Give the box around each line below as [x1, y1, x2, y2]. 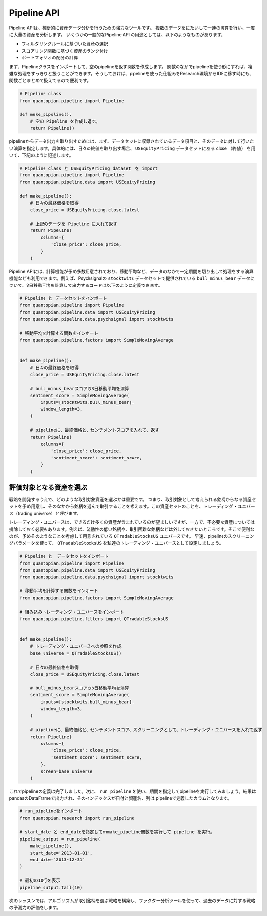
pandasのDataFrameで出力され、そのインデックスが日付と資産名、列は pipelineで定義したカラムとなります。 [9, 795, 232, 801]
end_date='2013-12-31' [30, 857, 85, 862]
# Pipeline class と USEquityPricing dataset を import [19, 165, 158, 171]
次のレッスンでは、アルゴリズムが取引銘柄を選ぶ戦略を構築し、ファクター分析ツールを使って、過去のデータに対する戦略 [9, 897, 256, 903]
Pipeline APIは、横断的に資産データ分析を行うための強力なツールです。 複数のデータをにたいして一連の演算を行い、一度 [9, 25, 255, 31]
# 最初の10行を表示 [19, 878, 61, 883]
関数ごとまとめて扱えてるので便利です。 [9, 77, 91, 84]
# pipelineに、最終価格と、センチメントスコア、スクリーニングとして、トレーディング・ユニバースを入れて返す [30, 727, 262, 733]
